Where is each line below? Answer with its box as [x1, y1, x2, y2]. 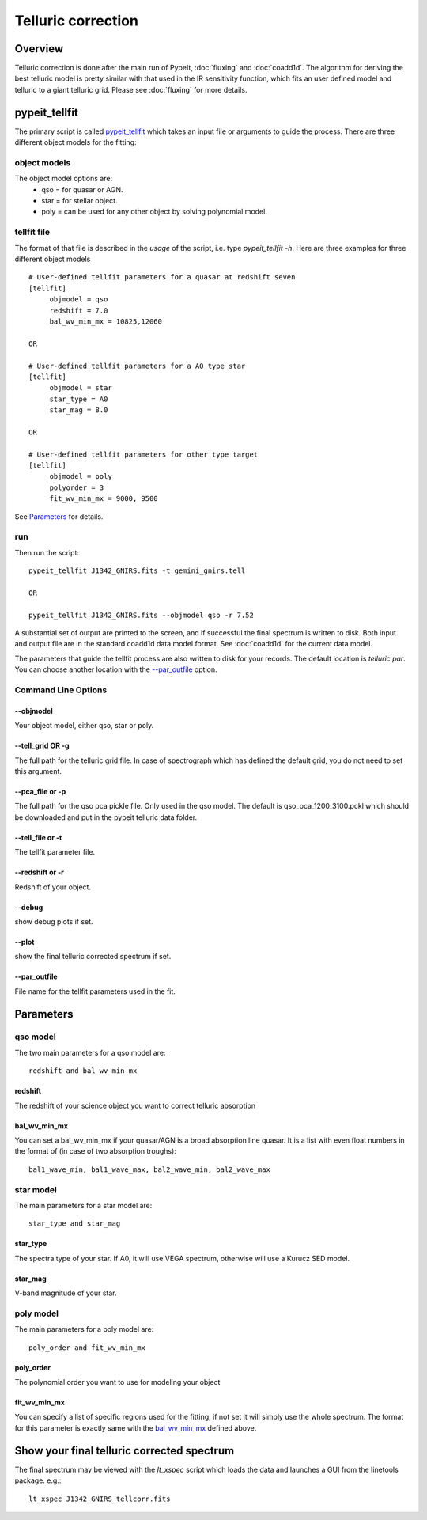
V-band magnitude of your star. [14, 1288, 117, 1298]
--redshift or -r [14, 867, 65, 878]
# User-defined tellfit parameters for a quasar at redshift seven [28, 273, 296, 282]
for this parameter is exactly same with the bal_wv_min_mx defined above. [14, 1423, 257, 1432]
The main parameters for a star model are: [14, 1200, 153, 1210]
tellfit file [14, 226, 51, 237]
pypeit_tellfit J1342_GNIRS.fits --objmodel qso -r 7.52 [28, 610, 255, 620]
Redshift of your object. [14, 882, 91, 892]
